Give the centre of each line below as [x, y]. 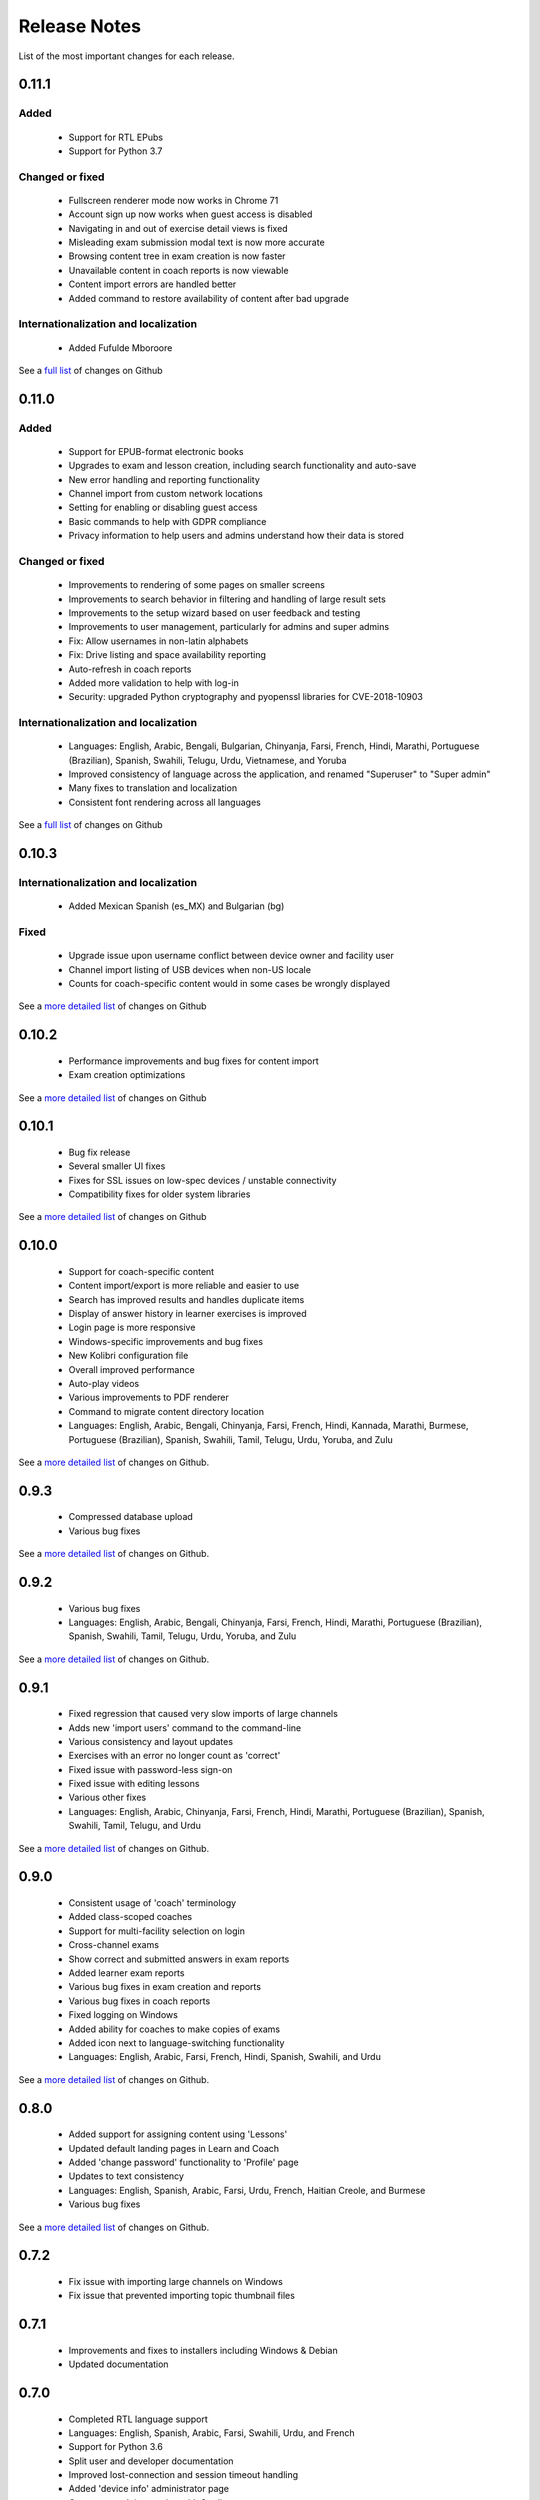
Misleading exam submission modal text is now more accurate [196, 242]
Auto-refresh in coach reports [130, 669]
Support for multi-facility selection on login [156, 1931]
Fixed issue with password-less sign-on [150, 1769]
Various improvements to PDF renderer [148, 1397]
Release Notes [80, 26]
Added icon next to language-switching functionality [176, 2042]
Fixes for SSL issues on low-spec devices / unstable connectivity [202, 1180]
